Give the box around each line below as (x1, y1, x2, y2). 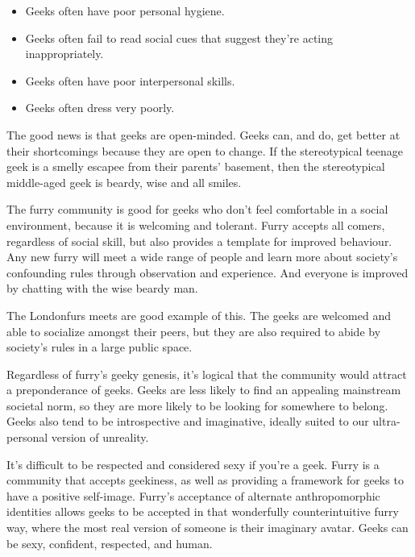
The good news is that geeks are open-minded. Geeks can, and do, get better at (6, 126, 400, 143)
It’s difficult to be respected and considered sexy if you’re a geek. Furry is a (6, 455, 380, 472)
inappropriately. (25, 45, 104, 62)
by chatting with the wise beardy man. (6, 280, 198, 297)
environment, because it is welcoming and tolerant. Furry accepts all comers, (6, 216, 385, 233)
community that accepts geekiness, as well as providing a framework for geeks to (6, 472, 404, 488)
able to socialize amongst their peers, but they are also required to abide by (6, 322, 381, 339)
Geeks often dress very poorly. (25, 99, 175, 116)
